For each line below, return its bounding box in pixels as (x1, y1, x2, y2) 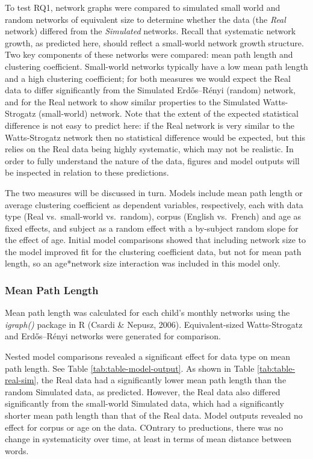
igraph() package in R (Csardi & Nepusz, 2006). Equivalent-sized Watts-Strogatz (5, 318, 303, 330)
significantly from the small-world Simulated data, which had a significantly (5, 397, 284, 410)
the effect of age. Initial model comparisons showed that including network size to (5, 233, 306, 246)
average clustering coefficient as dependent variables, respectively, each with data (5, 198, 303, 211)
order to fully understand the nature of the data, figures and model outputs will (5, 154, 300, 167)
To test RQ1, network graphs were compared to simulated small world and (5, 1, 280, 13)
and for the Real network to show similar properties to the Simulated (5, 95, 261, 108)
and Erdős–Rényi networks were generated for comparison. (5, 330, 222, 342)
